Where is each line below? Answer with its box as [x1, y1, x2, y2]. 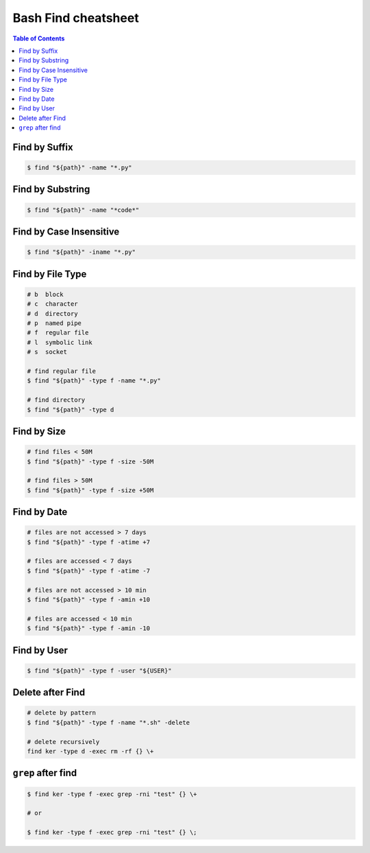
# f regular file [27, 329, 89, 337]
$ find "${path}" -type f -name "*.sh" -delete [27, 719, 190, 726]
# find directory [27, 396, 86, 404]
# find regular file [27, 367, 96, 375]
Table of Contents [12, 34, 65, 43]
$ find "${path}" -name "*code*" [27, 206, 140, 214]
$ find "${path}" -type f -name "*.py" [27, 377, 161, 385]
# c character [27, 300, 78, 308]
